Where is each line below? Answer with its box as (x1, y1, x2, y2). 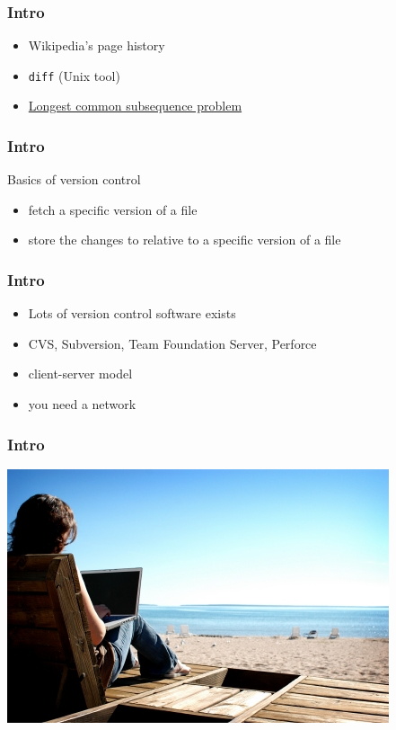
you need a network (28, 395, 136, 414)
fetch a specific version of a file (28, 200, 198, 218)
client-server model (28, 364, 133, 383)
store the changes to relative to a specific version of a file (28, 230, 341, 249)
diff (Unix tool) (28, 66, 120, 85)
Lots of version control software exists (28, 304, 236, 323)
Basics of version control (7, 170, 141, 189)
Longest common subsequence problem (28, 96, 242, 115)
